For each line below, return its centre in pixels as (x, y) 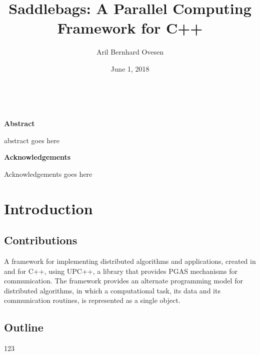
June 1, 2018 (130, 68)
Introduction (48, 208)
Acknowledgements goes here (48, 173)
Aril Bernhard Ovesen (130, 52)
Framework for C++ (130, 28)
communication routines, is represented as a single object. (92, 300)
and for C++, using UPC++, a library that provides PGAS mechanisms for (121, 271)
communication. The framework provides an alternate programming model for (123, 281)
